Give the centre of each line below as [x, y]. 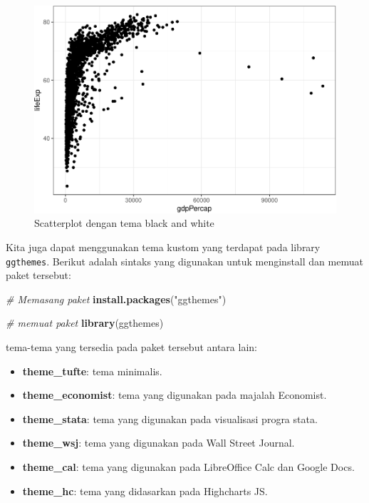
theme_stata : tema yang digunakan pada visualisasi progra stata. [170, 418]
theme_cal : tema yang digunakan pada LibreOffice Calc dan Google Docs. [188, 466]
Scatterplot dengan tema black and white [124, 223]
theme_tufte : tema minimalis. [92, 371]
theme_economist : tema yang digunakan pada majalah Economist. [175, 395]
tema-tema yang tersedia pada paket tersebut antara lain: [131, 347]
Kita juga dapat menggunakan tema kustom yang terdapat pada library [163, 247]
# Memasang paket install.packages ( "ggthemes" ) [116, 299]
